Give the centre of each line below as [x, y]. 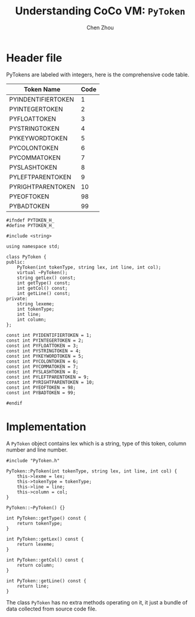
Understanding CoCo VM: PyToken [100, 11]
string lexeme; [36, 304]
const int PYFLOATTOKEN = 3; [42, 346]
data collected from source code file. [52, 609]
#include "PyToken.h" [33, 461]
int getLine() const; [44, 293]
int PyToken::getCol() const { [45, 560]
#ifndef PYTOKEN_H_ [30, 220]
